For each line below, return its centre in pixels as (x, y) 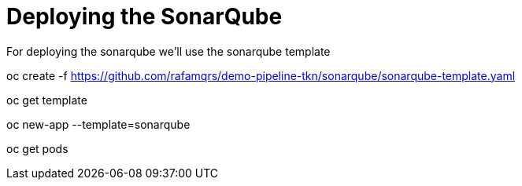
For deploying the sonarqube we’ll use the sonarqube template (168, 51)
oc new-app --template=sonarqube (98, 124)
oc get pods (37, 148)
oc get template (47, 100)
